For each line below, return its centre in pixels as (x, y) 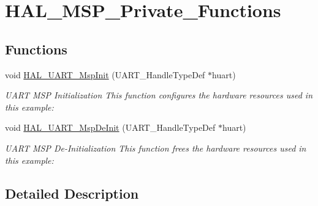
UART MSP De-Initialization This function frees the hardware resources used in (156, 148)
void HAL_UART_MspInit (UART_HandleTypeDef (105, 74)
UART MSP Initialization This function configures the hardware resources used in (159, 95)
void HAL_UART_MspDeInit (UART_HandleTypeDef (110, 127)
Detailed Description (72, 193)
